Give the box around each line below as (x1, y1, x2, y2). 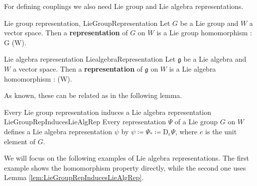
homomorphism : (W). (4, 73, 72, 84)
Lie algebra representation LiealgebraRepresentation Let (4, 54, 176, 64)
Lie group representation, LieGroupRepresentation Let (4, 17, 170, 28)
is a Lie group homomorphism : (156, 27, 252, 38)
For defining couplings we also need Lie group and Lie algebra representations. (4, 1, 244, 11)
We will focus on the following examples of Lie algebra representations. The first (4, 153, 249, 163)
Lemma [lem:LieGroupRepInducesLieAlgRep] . (4, 172, 144, 183)
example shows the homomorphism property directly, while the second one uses (4, 162, 246, 173)
